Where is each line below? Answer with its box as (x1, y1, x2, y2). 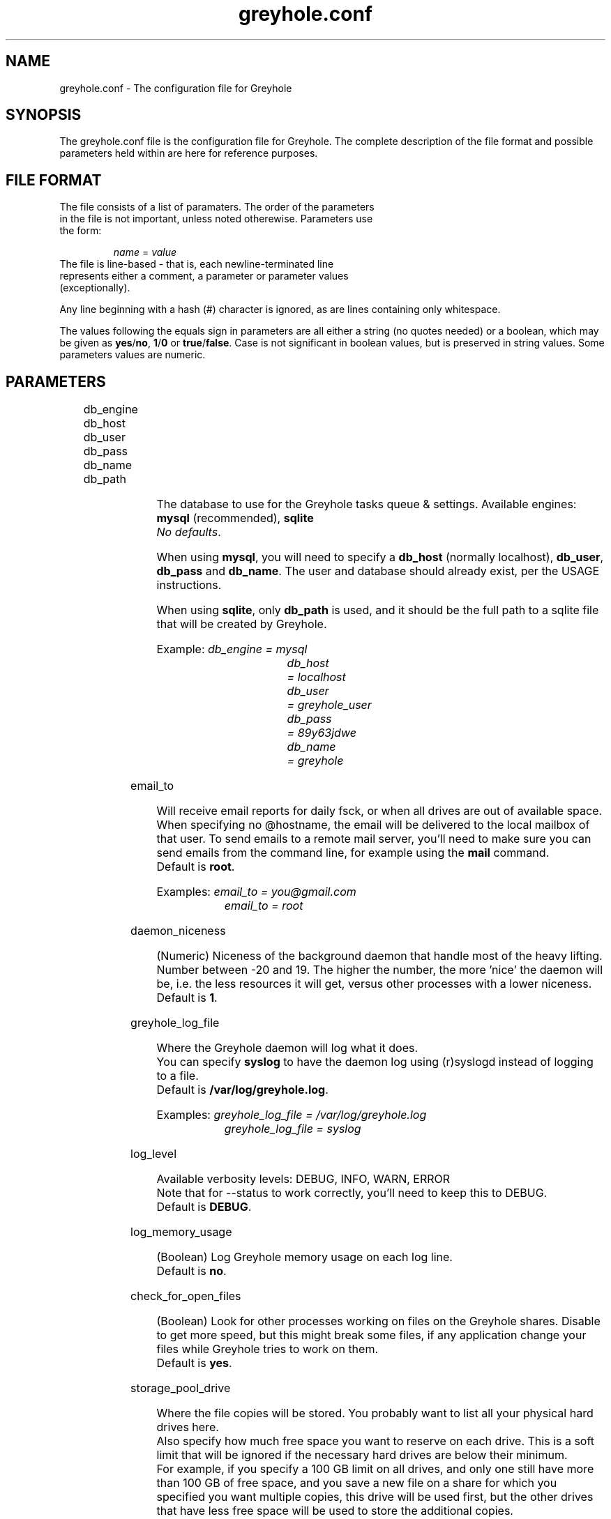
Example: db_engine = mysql (156, 642, 308, 657)
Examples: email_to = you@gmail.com (156, 885, 356, 899)
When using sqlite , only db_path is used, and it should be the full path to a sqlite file (156, 603, 599, 618)
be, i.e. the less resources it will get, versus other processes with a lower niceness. (156, 977, 592, 991)
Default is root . (156, 860, 235, 874)
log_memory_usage (130, 1225, 232, 1239)
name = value (113, 246, 177, 259)
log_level (130, 1147, 176, 1161)
